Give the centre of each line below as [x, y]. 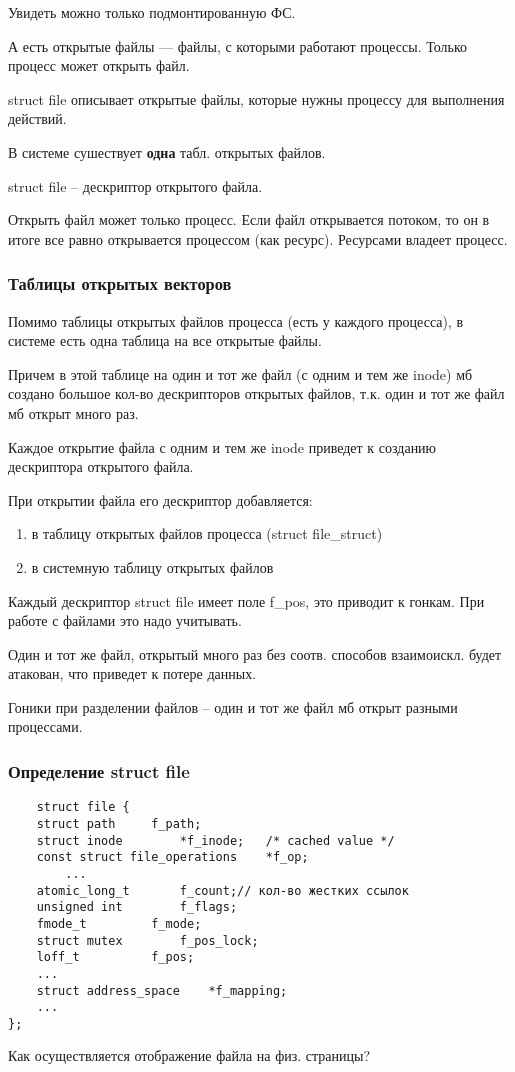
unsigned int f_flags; [137, 907]
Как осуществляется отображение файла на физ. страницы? [189, 1055]
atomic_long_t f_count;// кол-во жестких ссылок [222, 890]
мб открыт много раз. [73, 412]
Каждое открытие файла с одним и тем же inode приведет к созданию [222, 446]
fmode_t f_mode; [119, 923]
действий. [37, 118]
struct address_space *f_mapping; [162, 990]
